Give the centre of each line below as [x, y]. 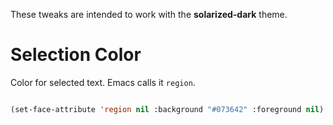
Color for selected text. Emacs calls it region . [103, 82]
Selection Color [76, 55]
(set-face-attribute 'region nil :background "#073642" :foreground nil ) [167, 109]
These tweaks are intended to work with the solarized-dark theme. [149, 14]
